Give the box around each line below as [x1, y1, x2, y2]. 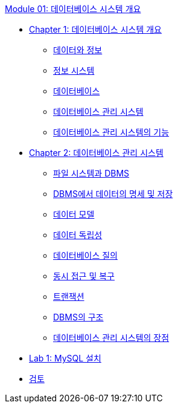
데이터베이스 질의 [53, 250, 118, 261]
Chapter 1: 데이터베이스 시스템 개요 [29, 24, 162, 34]
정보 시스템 [53, 65, 95, 76]
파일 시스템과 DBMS [53, 168, 130, 178]
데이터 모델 [53, 209, 95, 219]
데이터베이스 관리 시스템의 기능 [53, 127, 170, 137]
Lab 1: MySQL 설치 [29, 353, 101, 363]
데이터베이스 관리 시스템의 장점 [53, 332, 170, 343]
